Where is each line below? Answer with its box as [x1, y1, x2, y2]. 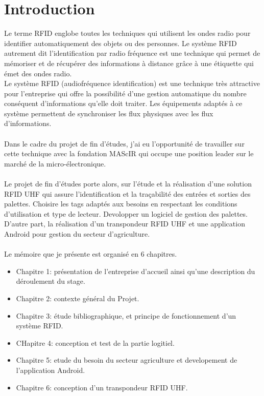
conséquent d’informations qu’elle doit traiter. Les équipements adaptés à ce [4, 98, 243, 109]
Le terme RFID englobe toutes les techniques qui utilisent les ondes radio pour [4, 28, 251, 38]
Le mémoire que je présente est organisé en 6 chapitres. [4, 248, 177, 259]
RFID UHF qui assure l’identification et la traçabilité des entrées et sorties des [4, 188, 251, 199]
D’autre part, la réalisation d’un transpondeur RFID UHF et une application [4, 218, 245, 229]
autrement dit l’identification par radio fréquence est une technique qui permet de [4, 48, 260, 58]
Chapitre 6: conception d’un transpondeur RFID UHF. [16, 382, 188, 392]
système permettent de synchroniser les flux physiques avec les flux [4, 108, 213, 118]
